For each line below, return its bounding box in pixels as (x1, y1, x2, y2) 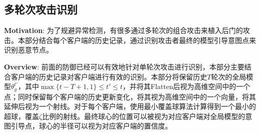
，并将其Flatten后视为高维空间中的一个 (122, 81, 250, 91)
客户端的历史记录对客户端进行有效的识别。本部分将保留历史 (10, 71, 207, 81)
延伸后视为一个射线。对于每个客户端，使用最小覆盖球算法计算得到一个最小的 (4, 101, 256, 111)
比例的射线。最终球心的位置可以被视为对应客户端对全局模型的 (42, 110, 245, 121)
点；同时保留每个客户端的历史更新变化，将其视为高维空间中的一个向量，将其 (4, 91, 256, 101)
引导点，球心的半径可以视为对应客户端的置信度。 (10, 120, 172, 131)
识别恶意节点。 (4, 44, 53, 55)
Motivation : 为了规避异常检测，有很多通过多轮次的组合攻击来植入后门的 (4, 25, 243, 35)
